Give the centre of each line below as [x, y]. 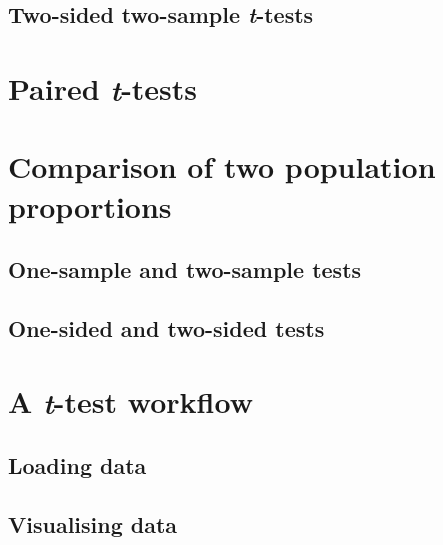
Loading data [77, 465]
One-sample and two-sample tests [185, 269]
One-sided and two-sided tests [166, 327]
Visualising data [93, 523]
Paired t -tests [103, 88]
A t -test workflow [130, 402]
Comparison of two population [222, 166]
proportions [90, 205]
